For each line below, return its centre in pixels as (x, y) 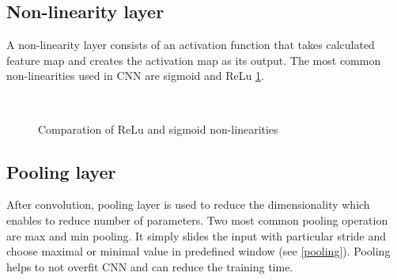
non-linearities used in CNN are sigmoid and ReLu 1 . (135, 76)
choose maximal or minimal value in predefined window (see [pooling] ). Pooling (198, 251)
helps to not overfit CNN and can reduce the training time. (150, 266)
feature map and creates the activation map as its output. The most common (194, 60)
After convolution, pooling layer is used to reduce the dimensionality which (188, 204)
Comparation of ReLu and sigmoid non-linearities (158, 129)
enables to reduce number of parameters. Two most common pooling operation (197, 219)
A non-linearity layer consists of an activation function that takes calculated (191, 45)
